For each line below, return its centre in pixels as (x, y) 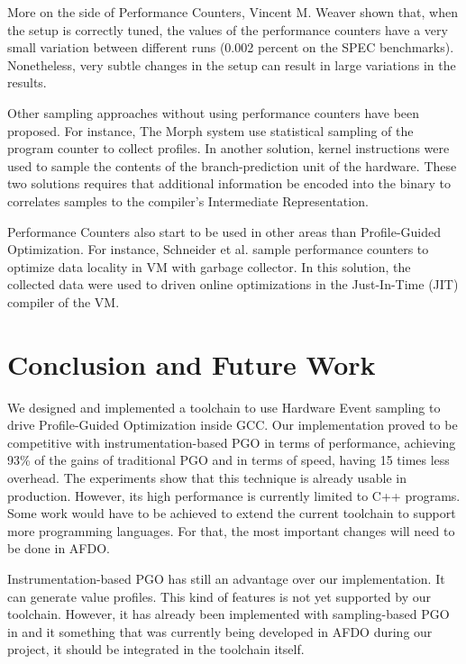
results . (27, 82)
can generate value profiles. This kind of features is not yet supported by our (219, 596)
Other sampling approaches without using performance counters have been (214, 112)
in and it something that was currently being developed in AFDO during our (220, 631)
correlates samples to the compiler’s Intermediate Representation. (188, 200)
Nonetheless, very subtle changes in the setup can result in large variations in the (232, 64)
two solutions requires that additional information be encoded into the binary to (229, 183)
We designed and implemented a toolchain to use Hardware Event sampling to (224, 407)
